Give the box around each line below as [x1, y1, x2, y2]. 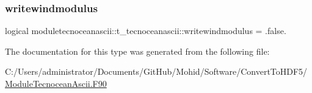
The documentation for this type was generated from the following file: [5, 44, 270, 57]
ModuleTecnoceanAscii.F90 [5, 77, 107, 89]
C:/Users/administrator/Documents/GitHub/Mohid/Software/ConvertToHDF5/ [5, 65, 308, 78]
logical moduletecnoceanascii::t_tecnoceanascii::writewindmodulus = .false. [5, 24, 286, 37]
